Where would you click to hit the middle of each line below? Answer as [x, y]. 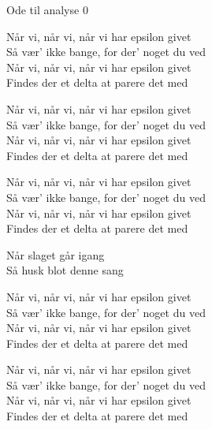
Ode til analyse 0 [47, 9]
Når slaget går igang [56, 254]
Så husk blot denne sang [65, 270]
